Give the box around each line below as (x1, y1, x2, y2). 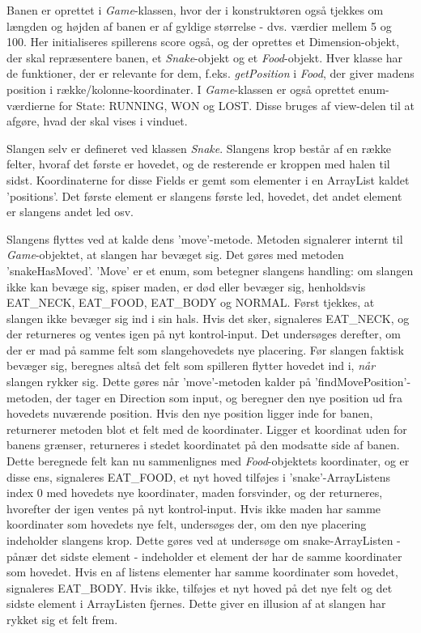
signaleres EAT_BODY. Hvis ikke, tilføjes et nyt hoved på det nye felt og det (6, 579, 393, 596)
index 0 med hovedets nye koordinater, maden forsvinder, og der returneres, (6, 484, 383, 501)
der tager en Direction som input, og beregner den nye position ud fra (56, 389, 403, 406)
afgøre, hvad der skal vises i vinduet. (6, 113, 188, 130)
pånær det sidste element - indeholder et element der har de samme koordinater (6, 547, 402, 564)
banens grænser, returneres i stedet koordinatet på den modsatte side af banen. (6, 436, 400, 453)
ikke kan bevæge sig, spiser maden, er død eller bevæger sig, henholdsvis (6, 278, 366, 295)
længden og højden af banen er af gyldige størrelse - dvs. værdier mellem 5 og (6, 17, 392, 34)
